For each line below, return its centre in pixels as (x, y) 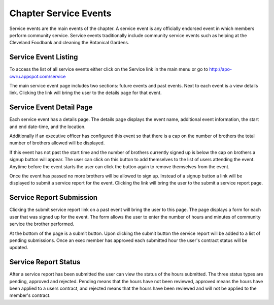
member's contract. (30, 295)
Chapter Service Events (60, 13)
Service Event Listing (44, 57)
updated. (19, 248)
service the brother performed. (42, 224)
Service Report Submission (54, 197)
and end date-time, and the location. (47, 127)
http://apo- (220, 69)
